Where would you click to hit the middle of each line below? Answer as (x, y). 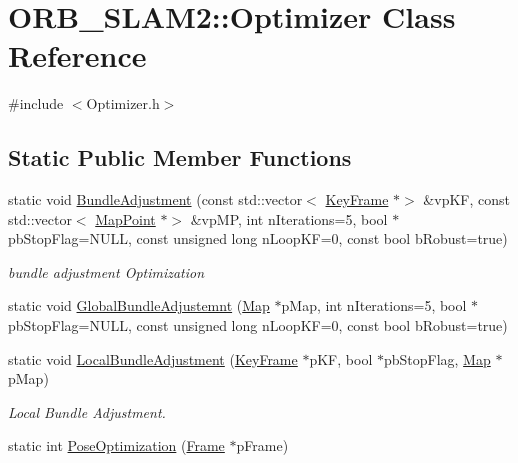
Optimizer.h (123, 103)
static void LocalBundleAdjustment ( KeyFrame (153, 358)
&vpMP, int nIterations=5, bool (289, 218)
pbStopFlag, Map (437, 358)
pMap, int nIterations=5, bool (374, 305)
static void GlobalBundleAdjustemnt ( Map (139, 305)
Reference (77, 55)
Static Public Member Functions (180, 157)
